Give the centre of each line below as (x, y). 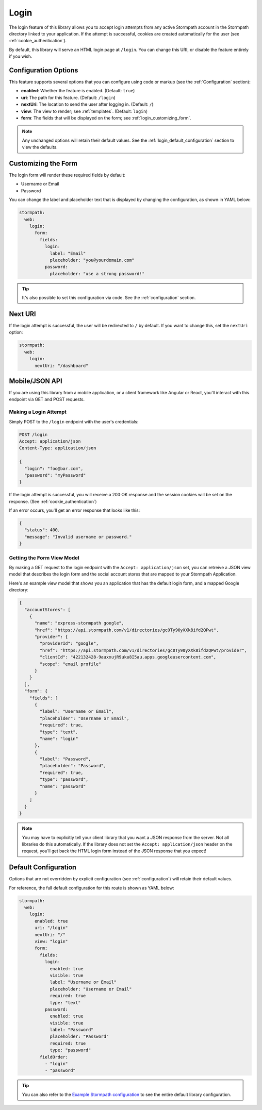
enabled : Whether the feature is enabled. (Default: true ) (78, 91)
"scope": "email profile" (70, 664)
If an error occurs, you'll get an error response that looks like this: (74, 510)
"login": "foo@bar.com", (54, 468)
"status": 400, (42, 530)
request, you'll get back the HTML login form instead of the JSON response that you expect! (114, 851)
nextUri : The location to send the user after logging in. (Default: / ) (87, 104)
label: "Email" (68, 253)
